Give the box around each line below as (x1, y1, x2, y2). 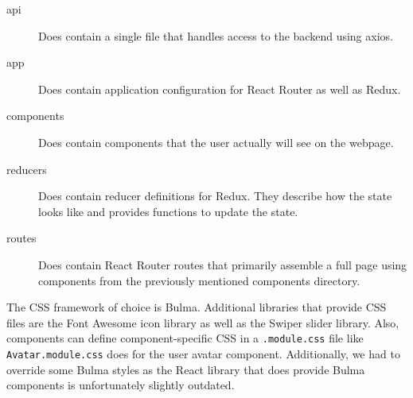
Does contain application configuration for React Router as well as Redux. (38, 80, 401, 97)
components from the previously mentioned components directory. (38, 272, 360, 288)
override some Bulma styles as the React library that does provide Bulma (6, 361, 365, 377)
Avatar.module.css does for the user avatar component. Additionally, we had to (6, 345, 400, 361)
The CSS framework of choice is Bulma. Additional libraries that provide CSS (6, 299, 387, 315)
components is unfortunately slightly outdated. (6, 377, 235, 393)
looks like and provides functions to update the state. (38, 203, 298, 219)
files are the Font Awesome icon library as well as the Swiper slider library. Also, (6, 314, 399, 330)
